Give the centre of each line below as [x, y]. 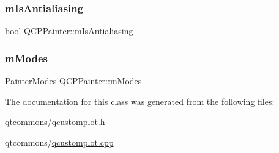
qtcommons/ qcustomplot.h [55, 122]
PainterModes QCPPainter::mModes [73, 81]
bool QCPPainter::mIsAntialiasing [69, 31]
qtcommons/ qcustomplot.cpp [59, 142]
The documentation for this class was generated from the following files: [140, 101]
